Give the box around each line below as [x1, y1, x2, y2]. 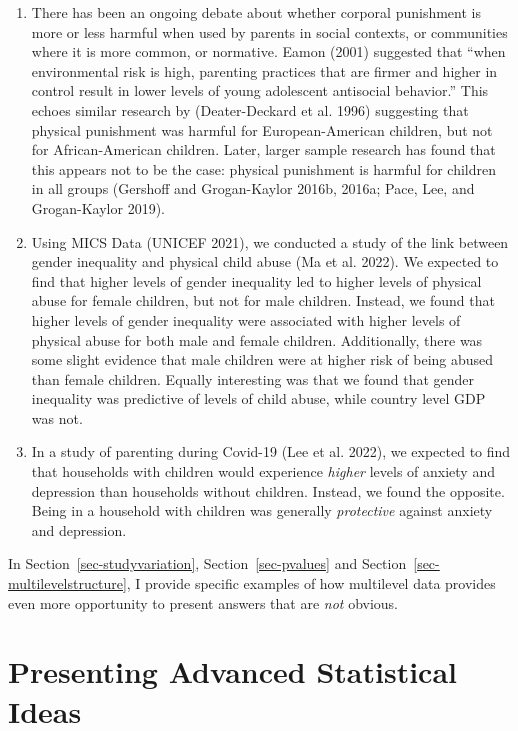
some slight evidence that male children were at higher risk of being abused [31, 349, 494, 370]
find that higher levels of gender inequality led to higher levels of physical [31, 270, 482, 291]
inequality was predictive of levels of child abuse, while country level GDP [31, 388, 486, 409]
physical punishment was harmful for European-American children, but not [31, 119, 493, 140]
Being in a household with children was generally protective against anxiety [31, 500, 493, 521]
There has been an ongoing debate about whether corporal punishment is [31, 2, 481, 22]
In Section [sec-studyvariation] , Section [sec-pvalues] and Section [8, 553, 407, 574]
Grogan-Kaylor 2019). [31, 197, 165, 218]
